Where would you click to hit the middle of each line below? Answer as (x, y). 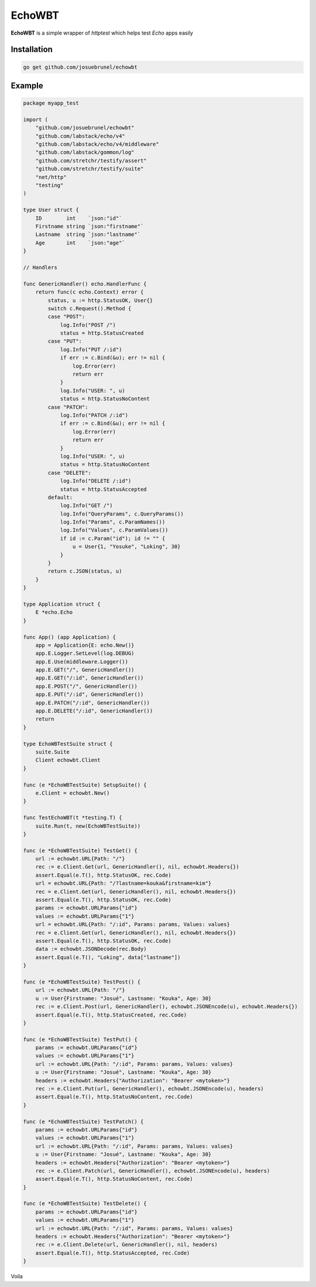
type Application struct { (62, 604)
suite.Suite (53, 752)
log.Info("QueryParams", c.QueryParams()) (122, 514)
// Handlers (40, 267)
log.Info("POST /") (88, 325)
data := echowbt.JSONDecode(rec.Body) (91, 949)
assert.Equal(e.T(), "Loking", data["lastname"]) (108, 957)
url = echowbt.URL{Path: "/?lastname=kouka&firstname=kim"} (123, 884)
